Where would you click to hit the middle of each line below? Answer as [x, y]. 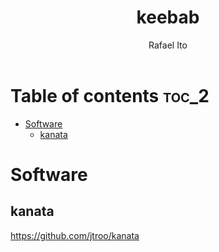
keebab [168, 17]
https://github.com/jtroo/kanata [75, 235]
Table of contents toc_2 [110, 95]
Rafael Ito [168, 45]
